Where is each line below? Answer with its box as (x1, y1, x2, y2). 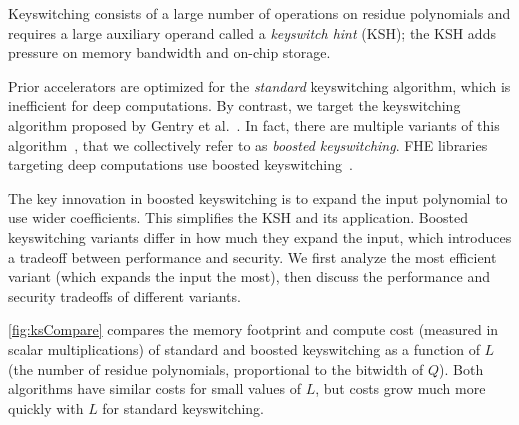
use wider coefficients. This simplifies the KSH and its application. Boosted (8, 207, 469, 228)
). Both (439, 358, 484, 379)
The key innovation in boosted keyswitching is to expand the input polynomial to (8, 187, 508, 208)
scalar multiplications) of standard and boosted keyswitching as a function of (8, 338, 480, 359)
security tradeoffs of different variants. (8, 285, 241, 306)
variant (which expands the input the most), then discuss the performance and (8, 266, 490, 287)
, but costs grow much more (315, 378, 486, 399)
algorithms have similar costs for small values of (8, 378, 301, 399)
